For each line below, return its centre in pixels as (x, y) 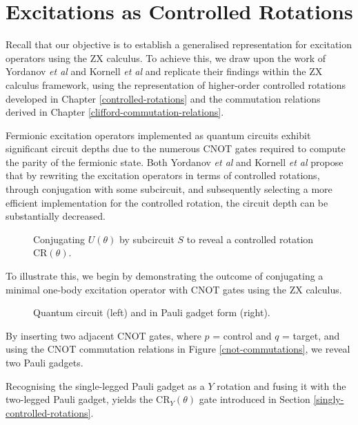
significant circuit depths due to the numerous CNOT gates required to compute (176, 148)
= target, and (311, 335)
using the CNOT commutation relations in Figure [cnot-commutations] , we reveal (178, 349)
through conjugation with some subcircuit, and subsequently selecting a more (169, 189)
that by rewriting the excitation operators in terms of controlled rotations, (163, 175)
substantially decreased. (56, 216)
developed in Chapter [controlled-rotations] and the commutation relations (163, 98)
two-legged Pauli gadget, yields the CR (88, 399)
